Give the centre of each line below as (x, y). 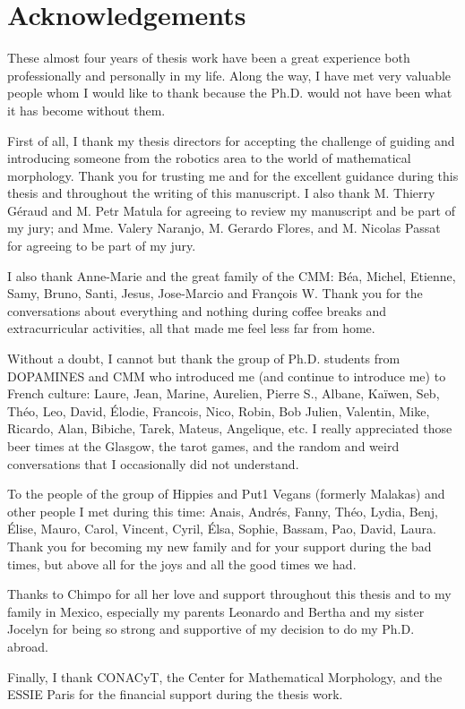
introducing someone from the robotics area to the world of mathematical (209, 158)
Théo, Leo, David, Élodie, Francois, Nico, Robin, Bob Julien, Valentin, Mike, (219, 410)
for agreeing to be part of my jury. (102, 246)
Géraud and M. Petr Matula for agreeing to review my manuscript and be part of (232, 210)
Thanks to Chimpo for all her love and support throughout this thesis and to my (229, 594)
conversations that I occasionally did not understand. (153, 463)
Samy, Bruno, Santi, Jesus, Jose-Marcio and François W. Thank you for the (215, 293)
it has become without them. (86, 110)
